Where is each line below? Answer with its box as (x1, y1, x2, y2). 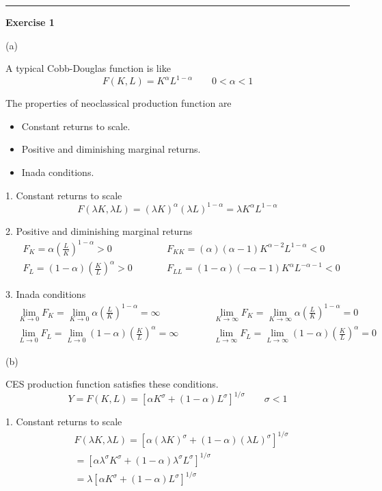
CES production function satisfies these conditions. (5, 377, 219, 391)
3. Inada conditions (5, 287, 86, 301)
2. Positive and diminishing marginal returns (5, 223, 193, 238)
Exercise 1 (5, 15, 55, 29)
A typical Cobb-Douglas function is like (5, 61, 171, 75)
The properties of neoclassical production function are (5, 96, 232, 110)
